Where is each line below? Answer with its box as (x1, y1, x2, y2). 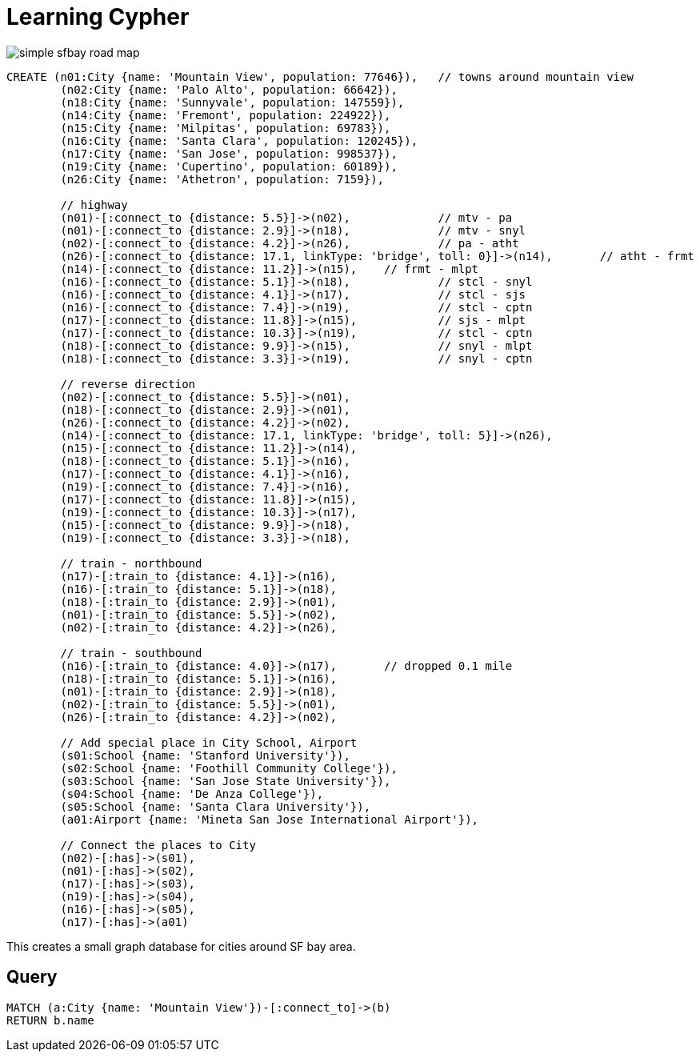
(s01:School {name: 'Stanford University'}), (60, 748, 350, 762)
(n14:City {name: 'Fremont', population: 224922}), (60, 108, 391, 122)
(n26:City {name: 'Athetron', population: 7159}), (60, 172, 385, 186)
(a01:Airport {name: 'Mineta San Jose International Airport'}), (60, 812, 479, 826)
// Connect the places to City (60, 838, 256, 852)
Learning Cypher (6, 3, 190, 30)
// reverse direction (60, 377, 196, 391)
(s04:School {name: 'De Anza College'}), (60, 787, 324, 800)
